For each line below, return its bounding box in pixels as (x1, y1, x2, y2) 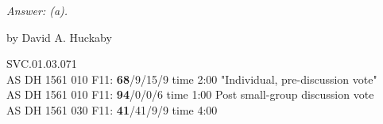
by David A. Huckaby (6, 28, 112, 45)
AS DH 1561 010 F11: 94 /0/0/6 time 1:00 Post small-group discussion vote (6, 86, 374, 103)
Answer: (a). (6, 2, 68, 18)
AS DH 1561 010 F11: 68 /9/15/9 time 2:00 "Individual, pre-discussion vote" (6, 70, 377, 87)
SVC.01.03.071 (6, 55, 77, 72)
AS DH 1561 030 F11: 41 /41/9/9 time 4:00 (6, 101, 218, 118)
